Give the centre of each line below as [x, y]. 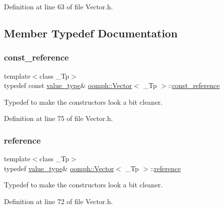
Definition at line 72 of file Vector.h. [59, 201]
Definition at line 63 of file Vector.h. [59, 6]
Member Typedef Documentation [91, 33]
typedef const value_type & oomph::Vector [68, 85]
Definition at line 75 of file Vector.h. [59, 118]
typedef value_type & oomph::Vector [59, 168]
